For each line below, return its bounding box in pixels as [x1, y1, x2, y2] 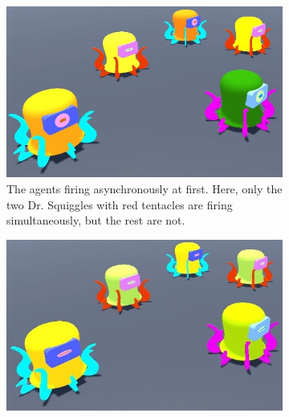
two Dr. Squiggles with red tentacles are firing [6, 196, 233, 213]
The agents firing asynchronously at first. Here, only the [6, 180, 283, 196]
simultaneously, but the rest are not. [6, 212, 185, 229]
